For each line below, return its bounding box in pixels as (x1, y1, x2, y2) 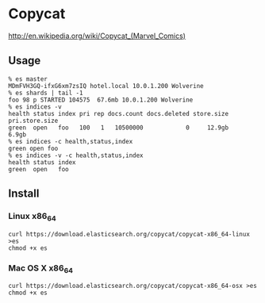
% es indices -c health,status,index (8, 137, 133, 145)
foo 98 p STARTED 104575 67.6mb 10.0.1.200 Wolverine (8, 96, 194, 104)
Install (8, 187, 40, 201)
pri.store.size (8, 117, 59, 125)
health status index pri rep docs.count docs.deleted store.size (8, 109, 229, 117)
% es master (8, 75, 48, 83)
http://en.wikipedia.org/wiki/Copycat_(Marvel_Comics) (8, 31, 186, 40)
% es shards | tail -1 (8, 89, 83, 97)
